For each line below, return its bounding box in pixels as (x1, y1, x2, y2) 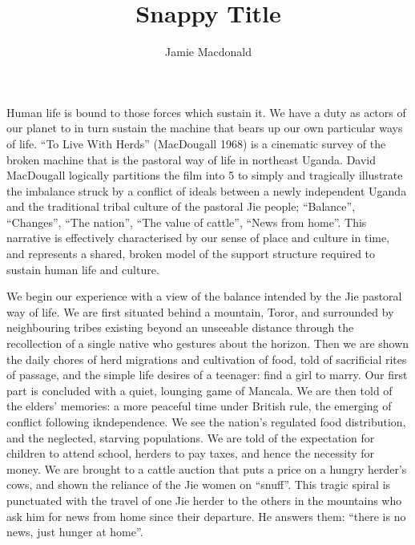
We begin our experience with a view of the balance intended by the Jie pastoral (6, 288, 402, 305)
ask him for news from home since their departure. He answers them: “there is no (6, 507, 406, 524)
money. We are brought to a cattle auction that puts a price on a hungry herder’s (6, 460, 407, 477)
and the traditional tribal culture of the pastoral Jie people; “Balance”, (6, 198, 356, 215)
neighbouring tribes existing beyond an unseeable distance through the (6, 319, 354, 336)
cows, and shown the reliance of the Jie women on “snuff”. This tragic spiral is (6, 476, 391, 493)
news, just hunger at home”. (6, 523, 143, 540)
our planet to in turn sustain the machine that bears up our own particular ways (6, 119, 403, 136)
